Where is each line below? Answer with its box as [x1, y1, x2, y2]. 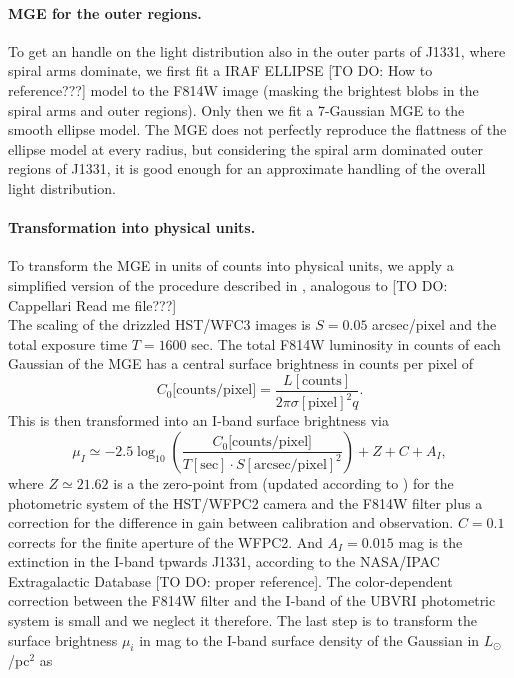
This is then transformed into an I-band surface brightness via [8, 410, 389, 431]
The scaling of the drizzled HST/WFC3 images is [8, 314, 311, 335]
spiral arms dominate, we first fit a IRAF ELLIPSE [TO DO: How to [8, 60, 433, 81]
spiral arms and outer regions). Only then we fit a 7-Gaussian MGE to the [8, 99, 465, 120]
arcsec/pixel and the [372, 314, 497, 335]
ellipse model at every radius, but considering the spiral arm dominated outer [8, 138, 484, 159]
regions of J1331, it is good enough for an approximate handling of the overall [8, 158, 486, 179]
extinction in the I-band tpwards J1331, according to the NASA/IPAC [8, 551, 440, 572]
